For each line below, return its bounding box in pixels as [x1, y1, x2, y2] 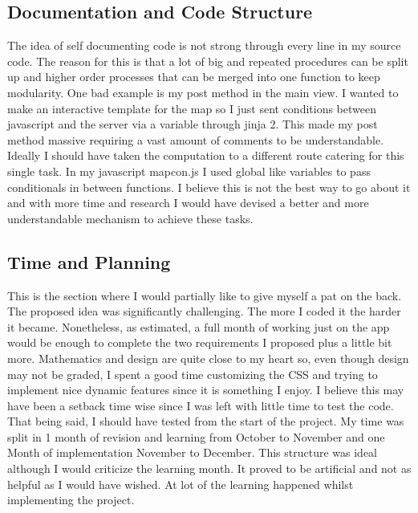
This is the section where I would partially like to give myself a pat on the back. [7, 287, 402, 303]
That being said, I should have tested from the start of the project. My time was [7, 413, 404, 430]
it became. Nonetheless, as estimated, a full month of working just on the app [7, 318, 390, 335]
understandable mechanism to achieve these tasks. [7, 210, 254, 226]
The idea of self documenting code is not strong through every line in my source [7, 37, 401, 54]
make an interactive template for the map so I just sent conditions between [7, 100, 376, 116]
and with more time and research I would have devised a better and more [7, 194, 369, 211]
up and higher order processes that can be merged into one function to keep [7, 68, 380, 85]
